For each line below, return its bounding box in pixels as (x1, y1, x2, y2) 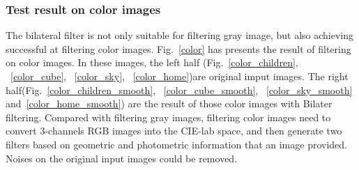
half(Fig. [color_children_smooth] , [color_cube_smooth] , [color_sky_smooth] (6, 82, 353, 97)
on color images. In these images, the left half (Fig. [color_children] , (6, 55, 298, 70)
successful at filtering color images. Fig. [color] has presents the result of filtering (6, 41, 351, 56)
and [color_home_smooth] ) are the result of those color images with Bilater (6, 96, 333, 111)
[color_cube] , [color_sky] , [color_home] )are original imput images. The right (10, 69, 349, 83)
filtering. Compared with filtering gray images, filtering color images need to (6, 109, 331, 124)
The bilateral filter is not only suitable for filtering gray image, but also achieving (6, 28, 354, 42)
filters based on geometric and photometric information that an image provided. (6, 137, 347, 151)
